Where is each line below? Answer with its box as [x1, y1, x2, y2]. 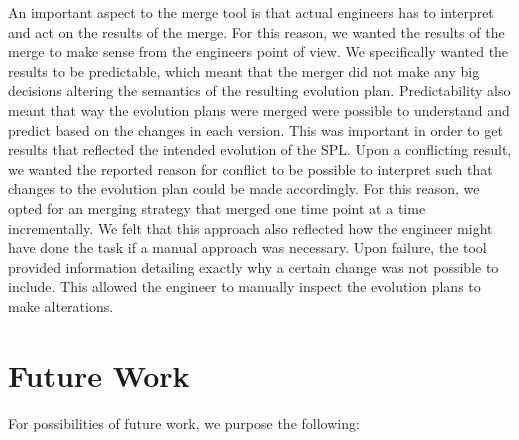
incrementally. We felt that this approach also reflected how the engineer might [8, 217, 493, 238]
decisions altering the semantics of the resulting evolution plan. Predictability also [8, 80, 511, 101]
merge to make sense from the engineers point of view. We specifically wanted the [8, 41, 509, 62]
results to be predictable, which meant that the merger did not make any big [8, 60, 480, 81]
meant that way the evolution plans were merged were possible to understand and [8, 99, 510, 120]
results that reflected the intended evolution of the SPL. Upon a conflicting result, [8, 139, 512, 160]
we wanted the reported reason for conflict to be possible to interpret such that [8, 158, 493, 179]
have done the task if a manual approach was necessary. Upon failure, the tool [8, 237, 487, 258]
